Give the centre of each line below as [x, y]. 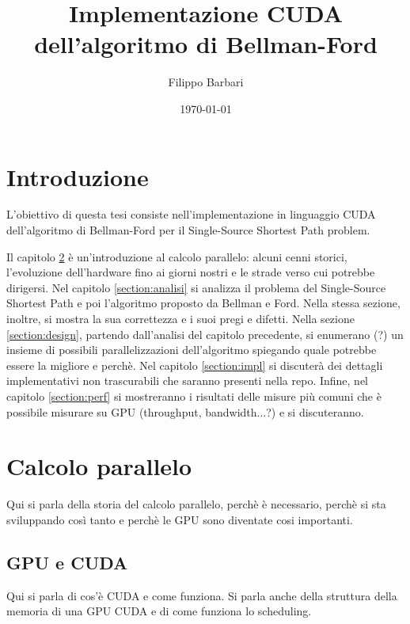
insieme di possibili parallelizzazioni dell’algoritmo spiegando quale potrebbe [192, 350]
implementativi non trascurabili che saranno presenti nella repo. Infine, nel [188, 380]
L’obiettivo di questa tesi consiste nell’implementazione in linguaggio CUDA [191, 214]
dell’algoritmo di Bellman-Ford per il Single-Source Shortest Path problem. [188, 230]
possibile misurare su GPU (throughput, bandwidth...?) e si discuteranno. [185, 411]
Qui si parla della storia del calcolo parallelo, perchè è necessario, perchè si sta [196, 504]
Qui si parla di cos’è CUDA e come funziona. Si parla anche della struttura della [202, 595]
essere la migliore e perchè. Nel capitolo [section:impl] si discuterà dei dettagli [195, 365]
